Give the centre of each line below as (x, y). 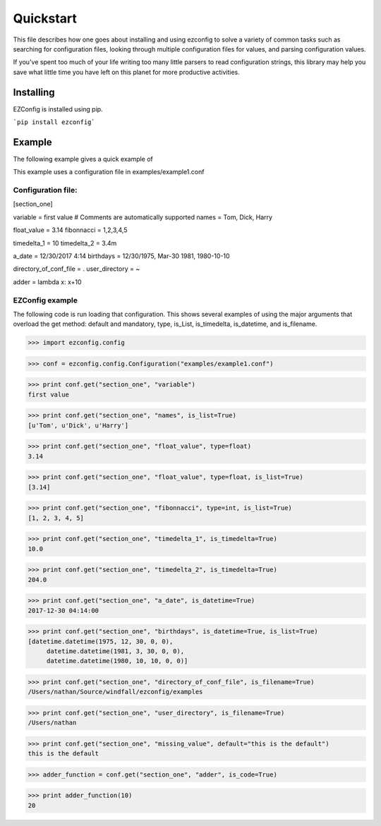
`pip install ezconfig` (54, 122)
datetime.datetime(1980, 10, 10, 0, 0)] (117, 661)
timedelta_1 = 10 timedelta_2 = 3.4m (65, 243)
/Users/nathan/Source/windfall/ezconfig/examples (115, 692)
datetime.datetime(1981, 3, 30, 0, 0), (115, 651)
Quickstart (45, 18)
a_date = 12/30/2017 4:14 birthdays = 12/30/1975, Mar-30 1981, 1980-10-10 (121, 256)
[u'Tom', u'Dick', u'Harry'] (78, 425)
